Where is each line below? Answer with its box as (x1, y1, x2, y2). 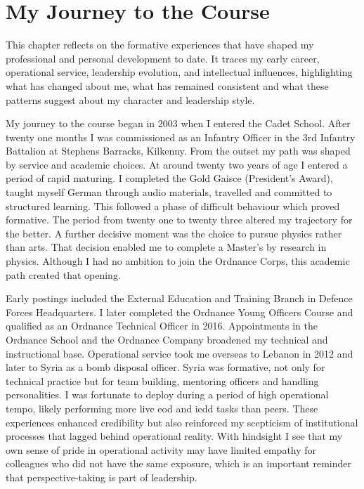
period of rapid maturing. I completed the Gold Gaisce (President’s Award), (6, 171, 333, 185)
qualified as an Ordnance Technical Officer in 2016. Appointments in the (6, 318, 318, 333)
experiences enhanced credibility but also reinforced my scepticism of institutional (6, 415, 358, 429)
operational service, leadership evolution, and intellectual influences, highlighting (6, 65, 353, 79)
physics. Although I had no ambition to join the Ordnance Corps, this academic (6, 254, 350, 268)
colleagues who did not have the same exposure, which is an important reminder (6, 456, 351, 471)
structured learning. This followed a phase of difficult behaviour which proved (6, 198, 340, 213)
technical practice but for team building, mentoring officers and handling (6, 373, 319, 388)
